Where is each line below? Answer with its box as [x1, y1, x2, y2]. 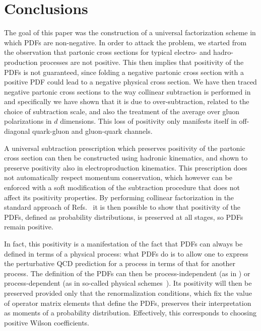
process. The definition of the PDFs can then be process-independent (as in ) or [4, 268, 250, 278]
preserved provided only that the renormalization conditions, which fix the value [4, 287, 252, 298]
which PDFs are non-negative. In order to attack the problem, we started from [4, 37, 247, 47]
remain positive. [4, 221, 53, 232]
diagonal [4, 126, 30, 136]
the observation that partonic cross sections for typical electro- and [4, 47, 211, 57]
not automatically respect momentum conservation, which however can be [4, 172, 232, 183]
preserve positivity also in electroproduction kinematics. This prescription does [4, 162, 247, 173]
